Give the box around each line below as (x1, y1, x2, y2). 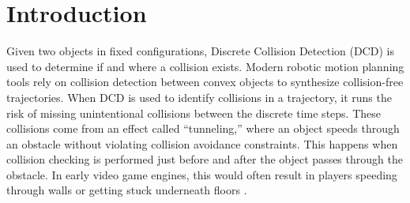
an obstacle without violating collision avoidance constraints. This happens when (6, 135, 398, 152)
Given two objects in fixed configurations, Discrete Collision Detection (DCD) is (6, 43, 394, 59)
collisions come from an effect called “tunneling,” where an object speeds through (6, 120, 400, 137)
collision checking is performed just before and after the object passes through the (6, 151, 403, 167)
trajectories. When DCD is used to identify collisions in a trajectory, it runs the (6, 88, 392, 105)
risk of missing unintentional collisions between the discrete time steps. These (6, 104, 381, 121)
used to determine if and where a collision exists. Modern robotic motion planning (6, 58, 404, 74)
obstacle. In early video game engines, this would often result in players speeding (6, 166, 397, 182)
